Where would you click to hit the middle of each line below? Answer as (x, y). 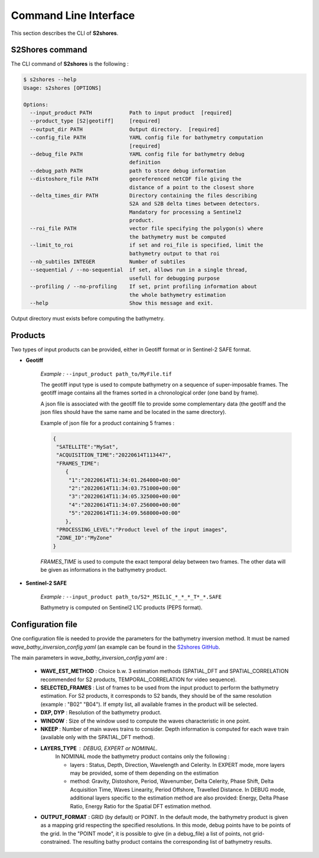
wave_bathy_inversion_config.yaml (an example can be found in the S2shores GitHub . (115, 647)
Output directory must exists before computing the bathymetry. (88, 318)
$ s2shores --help (50, 80)
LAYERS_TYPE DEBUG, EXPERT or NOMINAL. (99, 748)
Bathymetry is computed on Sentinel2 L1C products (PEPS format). (122, 608)
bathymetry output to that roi (174, 253)
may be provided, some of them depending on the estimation (144, 773)
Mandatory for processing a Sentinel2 (185, 212)
